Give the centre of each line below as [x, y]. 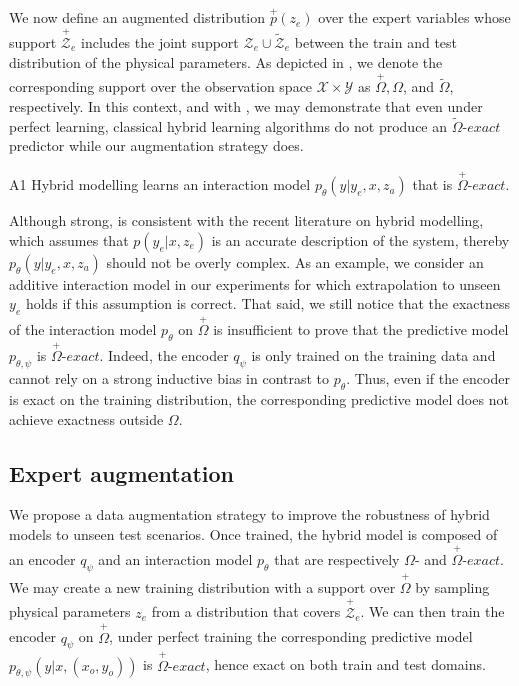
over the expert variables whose [414, 17]
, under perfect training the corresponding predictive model [291, 636]
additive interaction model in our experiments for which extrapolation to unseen [255, 283]
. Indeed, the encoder [164, 355]
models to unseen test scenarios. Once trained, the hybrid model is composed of [253, 534]
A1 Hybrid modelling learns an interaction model [160, 184]
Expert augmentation [122, 472]
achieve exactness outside [86, 418]
